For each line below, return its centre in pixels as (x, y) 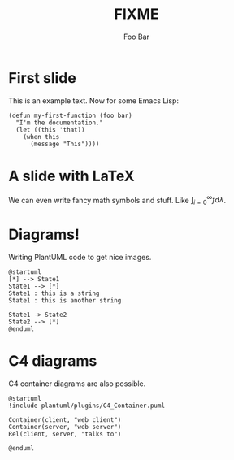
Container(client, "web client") (65, 419)
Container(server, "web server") (65, 427)
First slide (43, 78)
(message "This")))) (65, 144)
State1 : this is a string (54, 293)
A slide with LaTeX (72, 176)
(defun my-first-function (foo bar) (70, 115)
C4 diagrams (53, 361)
